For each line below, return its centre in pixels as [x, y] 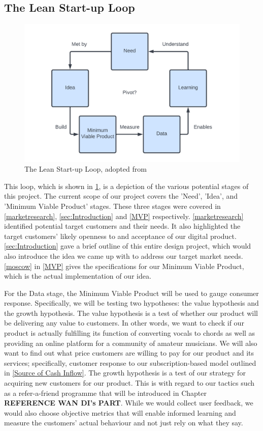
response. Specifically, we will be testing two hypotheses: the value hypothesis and [131, 303]
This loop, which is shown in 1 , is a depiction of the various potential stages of [126, 186]
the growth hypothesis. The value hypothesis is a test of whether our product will [131, 313]
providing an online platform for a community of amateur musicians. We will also [131, 343]
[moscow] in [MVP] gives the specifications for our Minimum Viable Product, [124, 266]
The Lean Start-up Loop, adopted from [86, 169]
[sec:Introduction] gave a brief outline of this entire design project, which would [128, 246]
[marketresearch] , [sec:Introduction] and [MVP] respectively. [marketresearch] [124, 216]
